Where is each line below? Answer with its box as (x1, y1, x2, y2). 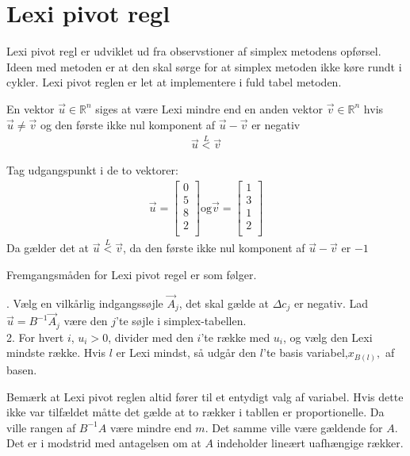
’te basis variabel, (262, 344, 348, 361)
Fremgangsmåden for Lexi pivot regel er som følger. (6, 266, 257, 282)
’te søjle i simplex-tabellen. (116, 312, 247, 329)
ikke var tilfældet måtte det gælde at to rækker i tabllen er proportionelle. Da (6, 404, 385, 420)
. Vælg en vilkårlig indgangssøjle (6, 294, 163, 311)
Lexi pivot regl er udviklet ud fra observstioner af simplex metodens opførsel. (6, 43, 381, 59)
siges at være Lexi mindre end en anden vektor (95, 100, 324, 117)
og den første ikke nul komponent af (40, 116, 216, 132)
